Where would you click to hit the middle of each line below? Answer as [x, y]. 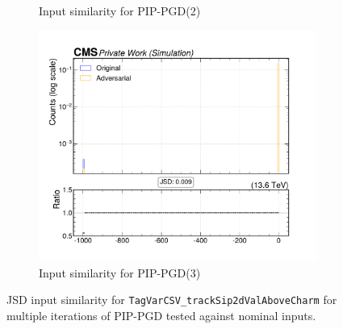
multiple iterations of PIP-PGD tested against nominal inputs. [161, 315]
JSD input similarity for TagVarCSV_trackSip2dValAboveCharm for [172, 300]
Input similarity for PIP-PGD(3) [120, 272]
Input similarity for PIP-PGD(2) [120, 10]
